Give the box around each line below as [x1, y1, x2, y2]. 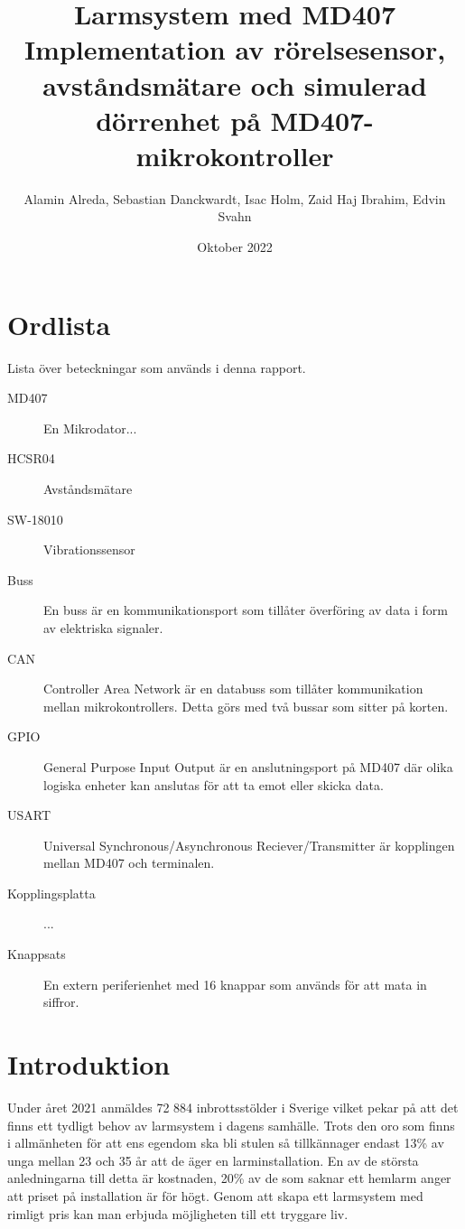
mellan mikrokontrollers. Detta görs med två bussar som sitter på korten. [43, 696, 449, 715]
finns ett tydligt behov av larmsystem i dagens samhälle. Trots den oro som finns [7, 1115, 455, 1134]
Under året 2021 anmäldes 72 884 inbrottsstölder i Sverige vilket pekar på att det [7, 1097, 459, 1116]
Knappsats [7, 945, 66, 964]
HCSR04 [7, 449, 55, 468]
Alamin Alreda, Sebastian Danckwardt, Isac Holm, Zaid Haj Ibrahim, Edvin [23, 189, 446, 208]
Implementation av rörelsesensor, [23, 31, 446, 68]
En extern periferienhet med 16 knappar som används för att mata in [43, 974, 427, 993]
